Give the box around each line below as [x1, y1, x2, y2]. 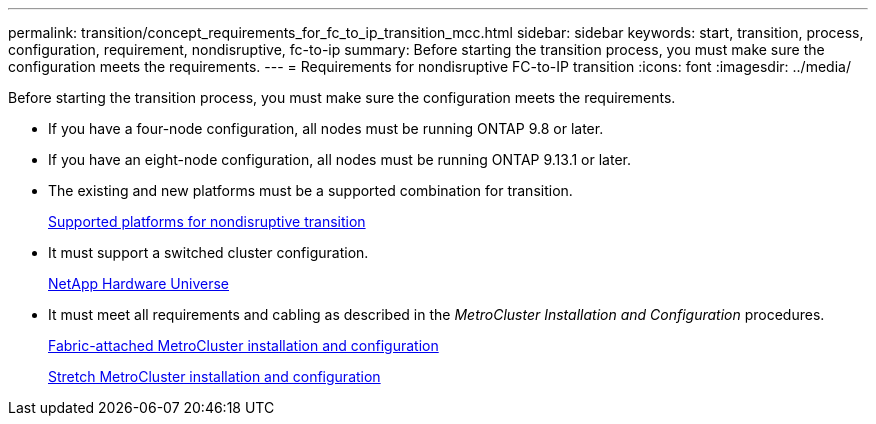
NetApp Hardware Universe [48, 275, 230, 292]
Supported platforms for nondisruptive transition [48, 213, 366, 230]
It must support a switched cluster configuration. [48, 244, 369, 261]
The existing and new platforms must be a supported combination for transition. [48, 182, 573, 199]
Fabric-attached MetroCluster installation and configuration [48, 337, 439, 354]
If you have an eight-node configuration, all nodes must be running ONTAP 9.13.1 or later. [48, 151, 631, 168]
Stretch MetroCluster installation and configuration [48, 368, 381, 385]
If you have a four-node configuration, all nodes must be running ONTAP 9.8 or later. [48, 120, 604, 137]
